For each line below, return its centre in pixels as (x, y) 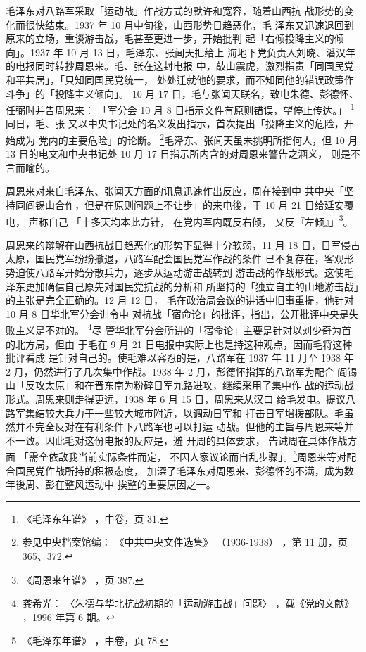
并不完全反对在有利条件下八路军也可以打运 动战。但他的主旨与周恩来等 (179, 427)
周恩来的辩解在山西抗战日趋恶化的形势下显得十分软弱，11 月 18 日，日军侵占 (183, 244)
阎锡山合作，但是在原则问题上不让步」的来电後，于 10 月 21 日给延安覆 (189, 205)
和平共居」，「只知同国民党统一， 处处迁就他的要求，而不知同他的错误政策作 (180, 79)
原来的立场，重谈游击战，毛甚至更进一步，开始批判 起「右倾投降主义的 (170, 38)
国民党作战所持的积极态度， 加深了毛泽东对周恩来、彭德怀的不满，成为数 (184, 470)
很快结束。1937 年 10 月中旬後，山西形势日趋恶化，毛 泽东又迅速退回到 (189, 24)
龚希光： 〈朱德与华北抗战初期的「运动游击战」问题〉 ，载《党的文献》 (188, 603)
